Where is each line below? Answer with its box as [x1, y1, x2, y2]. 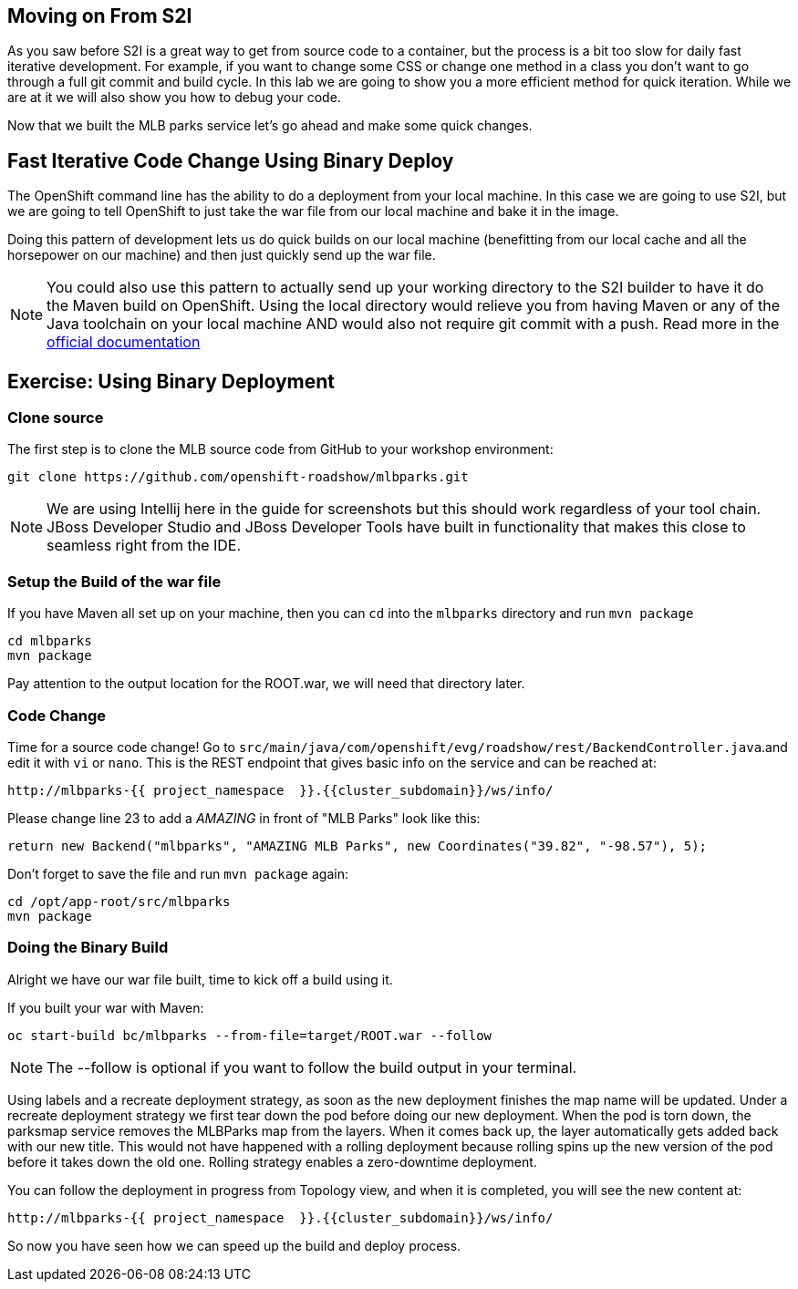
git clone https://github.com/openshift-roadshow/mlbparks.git [7, 469, 469, 485]
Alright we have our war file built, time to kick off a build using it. [7, 971, 393, 987]
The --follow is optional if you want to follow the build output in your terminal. [47, 1057, 577, 1077]
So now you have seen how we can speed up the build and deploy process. [7, 1237, 461, 1253]
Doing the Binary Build [7, 938, 169, 957]
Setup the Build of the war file [7, 572, 222, 591]
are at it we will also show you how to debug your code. [7, 89, 341, 106]
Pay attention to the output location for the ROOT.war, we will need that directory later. [7, 675, 525, 692]
